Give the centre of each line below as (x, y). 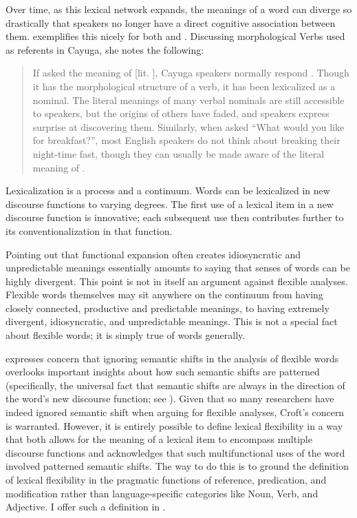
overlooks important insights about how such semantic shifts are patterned (163, 372)
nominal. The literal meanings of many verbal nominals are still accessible (188, 100)
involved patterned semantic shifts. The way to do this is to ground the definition (177, 466)
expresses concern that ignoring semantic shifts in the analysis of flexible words (172, 358)
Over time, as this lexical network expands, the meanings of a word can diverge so (179, 9)
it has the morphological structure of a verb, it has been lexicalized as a (184, 86)
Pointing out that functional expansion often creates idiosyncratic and (153, 254)
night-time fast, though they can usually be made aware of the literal (178, 153)
